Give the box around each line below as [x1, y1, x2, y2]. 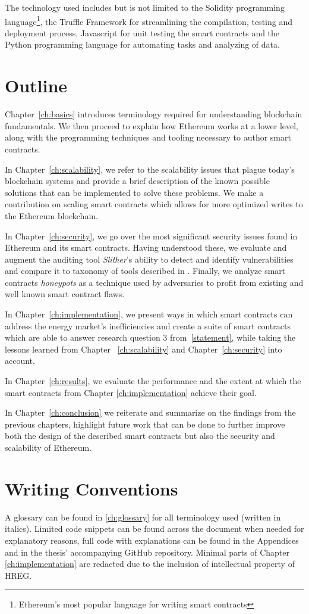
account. [5, 354, 35, 367]
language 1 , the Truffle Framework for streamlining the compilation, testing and [5, 13, 292, 27]
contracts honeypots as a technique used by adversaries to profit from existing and [5, 276, 304, 288]
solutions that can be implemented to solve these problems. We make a [5, 186, 264, 198]
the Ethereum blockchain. [5, 209, 98, 222]
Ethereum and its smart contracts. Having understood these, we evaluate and [5, 241, 287, 254]
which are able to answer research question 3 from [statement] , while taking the [5, 331, 296, 344]
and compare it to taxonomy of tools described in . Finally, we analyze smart [5, 264, 286, 277]
